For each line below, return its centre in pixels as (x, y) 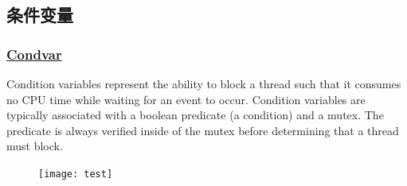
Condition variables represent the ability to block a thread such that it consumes (204, 83)
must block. (35, 146)
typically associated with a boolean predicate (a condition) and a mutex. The (195, 115)
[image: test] (76, 174)
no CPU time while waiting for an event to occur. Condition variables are (186, 99)
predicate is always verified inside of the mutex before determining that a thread (203, 130)
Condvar (34, 54)
